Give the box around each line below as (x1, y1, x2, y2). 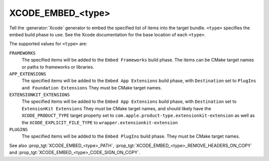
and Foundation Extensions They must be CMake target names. (21, 84, 162, 90)
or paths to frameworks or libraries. (21, 64, 95, 70)
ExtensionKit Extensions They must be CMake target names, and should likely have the (21, 105, 211, 111)
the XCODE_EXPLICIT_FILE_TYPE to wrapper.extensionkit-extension (21, 119, 178, 125)
